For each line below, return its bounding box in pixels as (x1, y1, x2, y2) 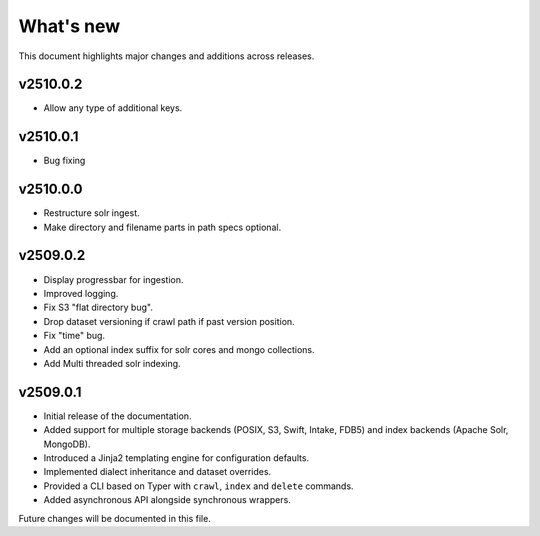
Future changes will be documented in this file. (18, 512, 212, 524)
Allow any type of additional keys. (43, 102, 183, 114)
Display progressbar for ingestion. (43, 273, 184, 285)
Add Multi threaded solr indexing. (43, 357, 181, 369)
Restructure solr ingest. (43, 207, 140, 219)
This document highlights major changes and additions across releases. (18, 50, 315, 62)
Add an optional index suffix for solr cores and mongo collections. (43, 343, 315, 355)
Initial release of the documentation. (43, 410, 192, 422)
